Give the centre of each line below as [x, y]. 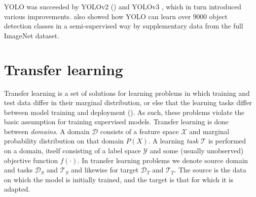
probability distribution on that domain [64, 141]
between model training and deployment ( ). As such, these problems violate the [124, 112]
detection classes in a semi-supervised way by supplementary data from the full [124, 26]
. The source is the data [210, 170]
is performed [227, 141]
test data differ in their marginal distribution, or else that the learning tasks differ [128, 102]
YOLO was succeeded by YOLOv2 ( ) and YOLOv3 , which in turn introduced [123, 6]
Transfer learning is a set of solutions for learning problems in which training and [127, 93]
